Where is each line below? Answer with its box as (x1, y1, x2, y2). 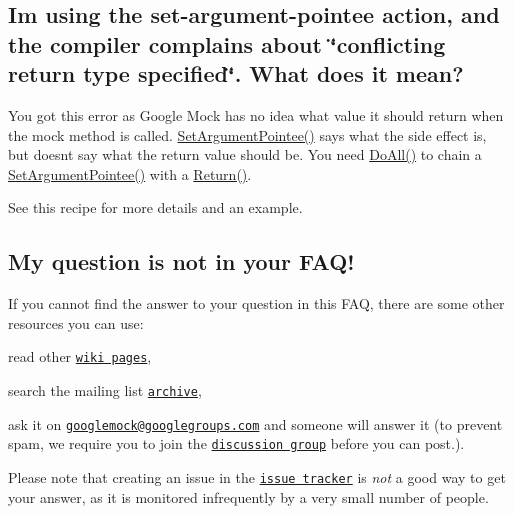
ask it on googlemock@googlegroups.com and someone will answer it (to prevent (8, 413, 503, 434)
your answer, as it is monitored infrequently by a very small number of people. (8, 486, 489, 507)
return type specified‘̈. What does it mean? (8, 58, 464, 89)
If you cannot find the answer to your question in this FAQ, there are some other (8, 293, 505, 314)
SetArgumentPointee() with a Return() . (8, 163, 252, 184)
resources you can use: (8, 312, 144, 333)
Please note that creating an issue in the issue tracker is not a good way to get (8, 466, 506, 487)
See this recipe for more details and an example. (8, 197, 303, 218)
